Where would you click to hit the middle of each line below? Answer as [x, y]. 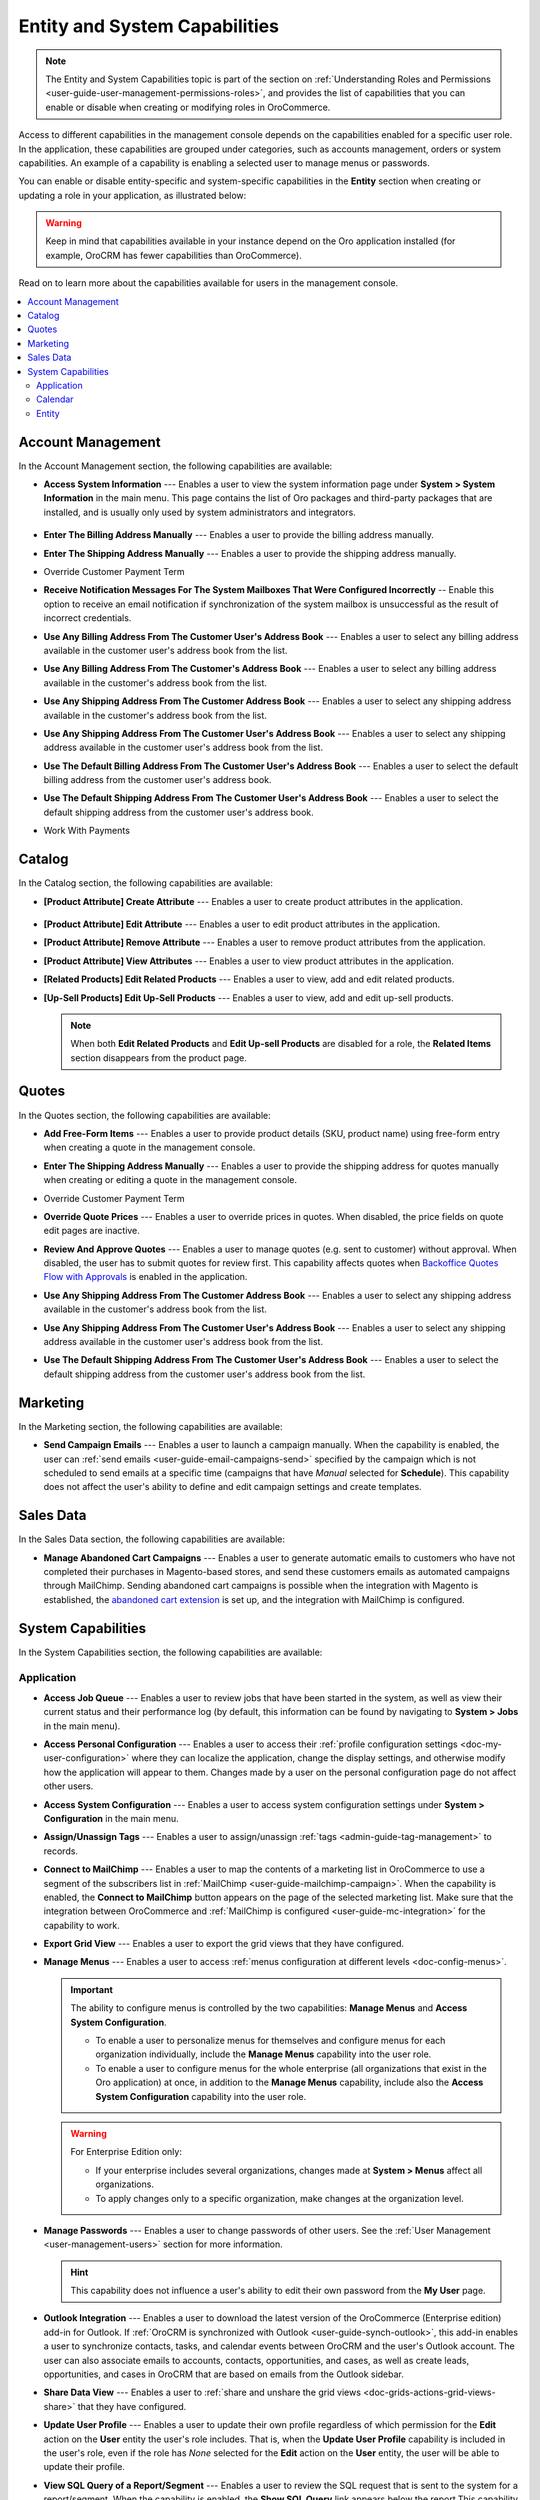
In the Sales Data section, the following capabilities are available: [151, 1539]
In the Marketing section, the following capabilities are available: [150, 1426]
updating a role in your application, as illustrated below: [132, 195]
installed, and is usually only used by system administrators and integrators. [200, 512]
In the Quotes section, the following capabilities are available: [144, 1115]
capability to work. [81, 1925]
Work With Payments [86, 831]
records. [61, 1851]
